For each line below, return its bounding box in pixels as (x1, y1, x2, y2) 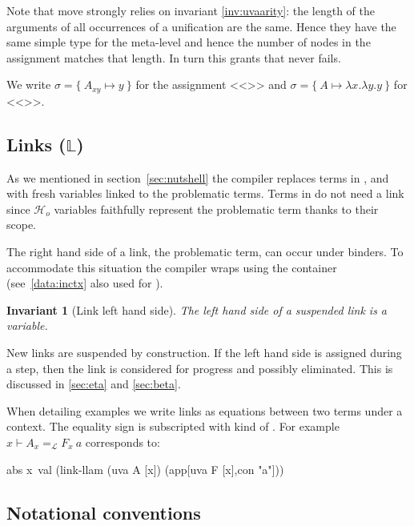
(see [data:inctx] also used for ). (6, 275, 163, 291)
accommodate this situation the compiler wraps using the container (6, 259, 337, 275)
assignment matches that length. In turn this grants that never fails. (6, 49, 341, 66)
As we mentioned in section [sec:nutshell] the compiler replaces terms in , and (6, 169, 389, 186)
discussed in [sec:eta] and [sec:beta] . (6, 375, 181, 392)
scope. (6, 216, 37, 233)
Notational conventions (6, 500, 201, 524)
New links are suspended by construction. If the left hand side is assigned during (6, 343, 402, 360)
